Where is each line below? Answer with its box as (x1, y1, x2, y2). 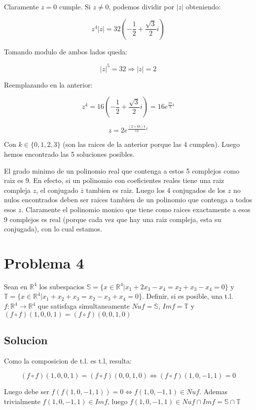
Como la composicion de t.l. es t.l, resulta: (4, 355, 132, 365)
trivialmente (4, 396, 40, 407)
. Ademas (199, 386, 228, 397)
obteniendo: (185, 1, 221, 11)
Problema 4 (4, 252, 84, 273)
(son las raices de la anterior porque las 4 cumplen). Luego (63, 139, 240, 149)
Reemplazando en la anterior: (4, 79, 93, 90)
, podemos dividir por (109, 1, 174, 11)
